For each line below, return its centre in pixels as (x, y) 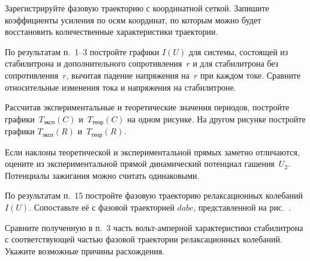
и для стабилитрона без (236, 63)
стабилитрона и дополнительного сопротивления (94, 63)
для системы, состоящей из (239, 51)
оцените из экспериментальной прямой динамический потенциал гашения (140, 163)
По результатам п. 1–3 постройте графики (82, 51)
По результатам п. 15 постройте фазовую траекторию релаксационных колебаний (154, 195)
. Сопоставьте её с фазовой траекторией (102, 207)
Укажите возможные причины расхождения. (85, 250)
